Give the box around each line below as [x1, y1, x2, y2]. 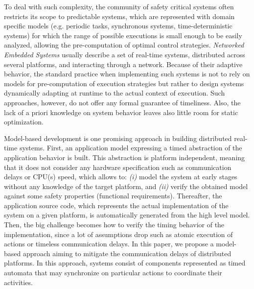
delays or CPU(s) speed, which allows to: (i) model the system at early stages [4, 171, 237, 182]
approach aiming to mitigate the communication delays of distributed [23, 248, 231, 258]
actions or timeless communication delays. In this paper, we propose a [4, 239, 214, 249]
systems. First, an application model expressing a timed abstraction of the [19, 143, 242, 153]
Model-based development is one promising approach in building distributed [4, 133, 232, 143]
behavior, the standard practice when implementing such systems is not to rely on [4, 69, 250, 79]
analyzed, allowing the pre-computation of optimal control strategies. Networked [4, 40, 244, 50]
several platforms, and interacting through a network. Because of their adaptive [4, 59, 243, 69]
